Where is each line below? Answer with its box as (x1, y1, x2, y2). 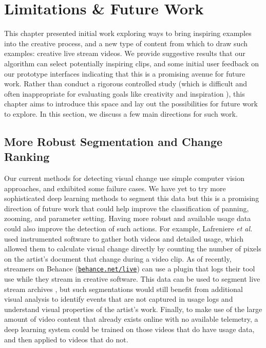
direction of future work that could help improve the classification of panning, (4, 203, 249, 213)
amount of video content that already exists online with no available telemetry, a (4, 314, 258, 324)
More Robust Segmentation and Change (4, 133, 223, 149)
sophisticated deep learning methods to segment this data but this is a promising (4, 193, 259, 204)
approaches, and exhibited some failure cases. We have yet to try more (4, 182, 226, 193)
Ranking (4, 149, 50, 164)
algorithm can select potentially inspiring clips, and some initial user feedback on (4, 58, 259, 68)
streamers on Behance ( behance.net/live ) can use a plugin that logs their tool (4, 263, 255, 274)
